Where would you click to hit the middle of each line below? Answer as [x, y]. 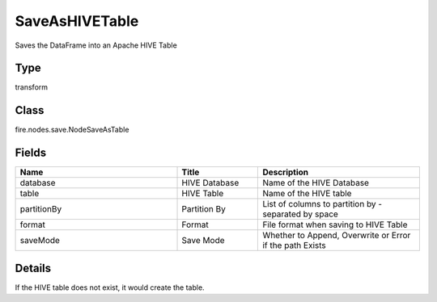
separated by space [301, 214]
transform [32, 87]
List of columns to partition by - [322, 204]
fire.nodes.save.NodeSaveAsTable [72, 130]
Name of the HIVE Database [316, 183]
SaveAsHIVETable [77, 21]
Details [33, 268]
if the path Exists [295, 245]
